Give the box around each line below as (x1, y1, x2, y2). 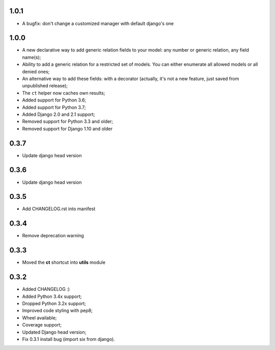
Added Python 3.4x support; (22, 293, 82, 299)
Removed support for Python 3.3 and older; (22, 118, 113, 124)
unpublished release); (22, 83, 68, 89)
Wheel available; (22, 314, 57, 321)
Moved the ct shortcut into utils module (22, 259, 105, 265)
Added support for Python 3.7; (22, 104, 86, 110)
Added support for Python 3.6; (22, 97, 87, 103)
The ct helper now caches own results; (22, 90, 105, 96)
